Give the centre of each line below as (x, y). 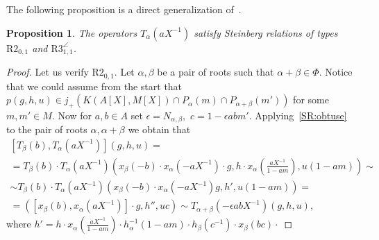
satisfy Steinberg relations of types (266, 32)
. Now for (72, 115)
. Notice (336, 72)
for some (311, 100)
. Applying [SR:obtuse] (298, 115)
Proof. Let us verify (48, 72)
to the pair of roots (47, 129)
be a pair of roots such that (216, 72)
